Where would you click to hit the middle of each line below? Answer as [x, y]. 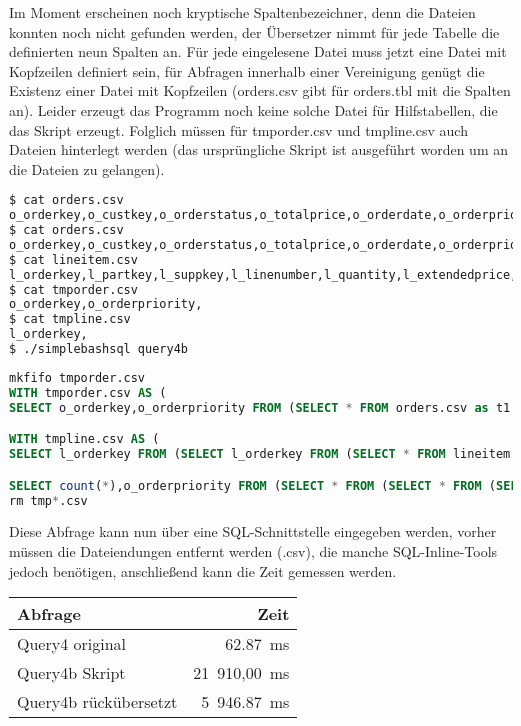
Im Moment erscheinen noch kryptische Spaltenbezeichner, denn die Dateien [242, 12]
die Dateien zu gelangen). [87, 168]
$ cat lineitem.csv [73, 259]
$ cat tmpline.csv [70, 319]
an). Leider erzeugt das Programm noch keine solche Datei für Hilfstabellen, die [253, 109]
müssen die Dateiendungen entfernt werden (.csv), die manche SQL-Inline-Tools [253, 551]
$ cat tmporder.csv [73, 289]
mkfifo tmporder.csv [77, 377]
